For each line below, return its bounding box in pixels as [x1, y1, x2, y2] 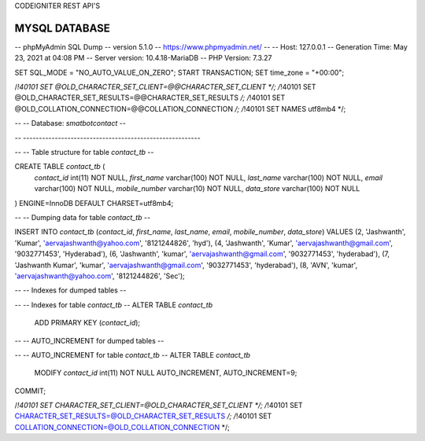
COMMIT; [14, 386, 46, 395]
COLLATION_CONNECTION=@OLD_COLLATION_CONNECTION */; [14, 422, 230, 432]
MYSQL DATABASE [14, 21, 110, 35]
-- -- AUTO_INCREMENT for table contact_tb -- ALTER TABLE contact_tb [14, 350, 251, 359]
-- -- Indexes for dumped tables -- [14, 285, 127, 295]
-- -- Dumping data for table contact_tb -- [14, 212, 151, 222]
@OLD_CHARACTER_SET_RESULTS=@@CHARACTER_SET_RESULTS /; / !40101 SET [14, 93, 286, 102]
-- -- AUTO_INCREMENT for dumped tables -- [14, 336, 164, 345]
